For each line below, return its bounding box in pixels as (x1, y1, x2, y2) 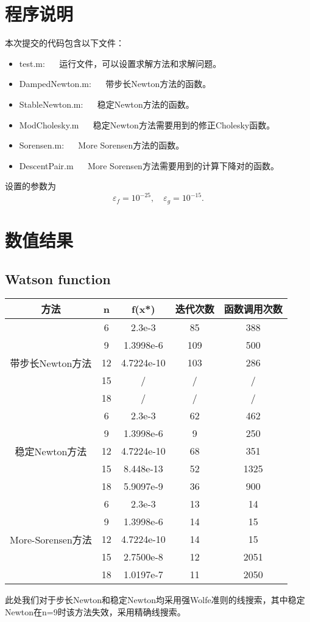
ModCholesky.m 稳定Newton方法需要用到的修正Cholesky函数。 (19, 118, 275, 131)
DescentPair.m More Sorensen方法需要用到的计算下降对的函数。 (19, 159, 279, 172)
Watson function (5, 269, 111, 288)
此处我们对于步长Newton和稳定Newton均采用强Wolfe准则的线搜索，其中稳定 (5, 593, 305, 606)
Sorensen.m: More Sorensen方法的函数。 (19, 139, 185, 152)
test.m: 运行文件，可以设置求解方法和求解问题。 (19, 57, 222, 69)
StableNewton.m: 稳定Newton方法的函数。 (19, 97, 194, 110)
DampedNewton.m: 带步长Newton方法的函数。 (19, 77, 211, 90)
